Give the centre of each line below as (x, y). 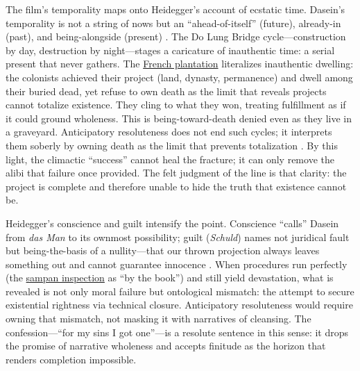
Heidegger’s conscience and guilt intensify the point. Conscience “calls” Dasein (172, 223)
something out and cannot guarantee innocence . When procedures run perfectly (177, 264)
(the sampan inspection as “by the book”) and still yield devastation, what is (170, 278)
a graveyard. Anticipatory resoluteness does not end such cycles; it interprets (169, 132)
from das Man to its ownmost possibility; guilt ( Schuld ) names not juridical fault (178, 237)
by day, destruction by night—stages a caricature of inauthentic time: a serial (170, 50)
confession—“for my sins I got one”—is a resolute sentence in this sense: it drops (177, 332)
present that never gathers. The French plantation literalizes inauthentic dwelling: (180, 64)
